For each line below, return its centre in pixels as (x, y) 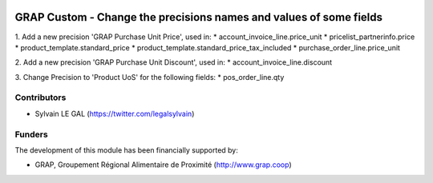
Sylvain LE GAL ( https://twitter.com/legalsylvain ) (115, 113)
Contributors (40, 97)
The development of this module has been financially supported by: (126, 150)
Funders (31, 134)
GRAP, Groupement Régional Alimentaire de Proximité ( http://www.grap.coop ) (163, 165)
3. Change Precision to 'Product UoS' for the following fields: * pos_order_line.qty (150, 77)
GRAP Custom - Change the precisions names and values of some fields (199, 17)
